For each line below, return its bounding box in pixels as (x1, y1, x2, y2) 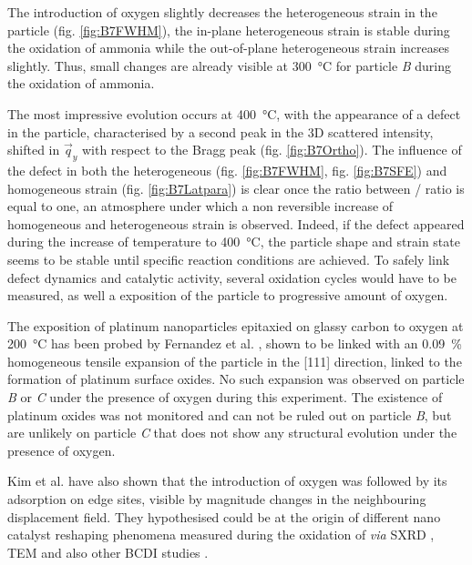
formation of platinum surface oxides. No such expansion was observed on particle (7, 369, 465, 388)
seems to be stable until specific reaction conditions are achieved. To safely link (7, 249, 450, 268)
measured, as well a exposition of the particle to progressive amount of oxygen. (7, 286, 448, 305)
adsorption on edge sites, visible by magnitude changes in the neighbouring (7, 489, 426, 509)
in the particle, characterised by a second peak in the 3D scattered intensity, (7, 122, 434, 141)
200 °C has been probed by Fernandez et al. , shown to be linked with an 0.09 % (7, 334, 462, 353)
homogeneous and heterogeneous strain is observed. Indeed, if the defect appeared (7, 214, 465, 233)
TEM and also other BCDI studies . (7, 542, 209, 561)
